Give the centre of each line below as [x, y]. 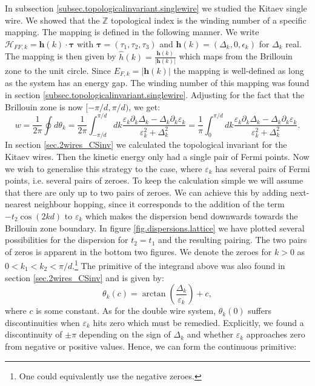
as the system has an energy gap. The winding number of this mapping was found [157, 83]
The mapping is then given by [61, 56]
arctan [154, 294]
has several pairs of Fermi [263, 168]
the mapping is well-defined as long [239, 70]
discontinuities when [42, 322]
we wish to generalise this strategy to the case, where [104, 168]
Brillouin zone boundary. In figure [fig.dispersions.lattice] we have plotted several [155, 228]
